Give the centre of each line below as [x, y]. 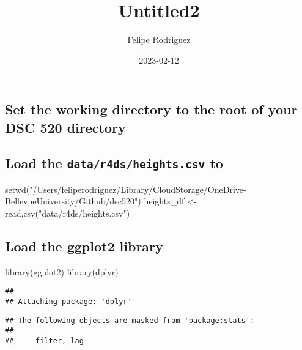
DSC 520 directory [65, 127]
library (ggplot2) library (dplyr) [62, 271]
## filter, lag [44, 341]
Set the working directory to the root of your [151, 109]
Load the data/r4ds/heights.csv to [114, 163]
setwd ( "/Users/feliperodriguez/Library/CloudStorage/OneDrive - [126, 189]
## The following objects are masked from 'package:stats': [130, 320]
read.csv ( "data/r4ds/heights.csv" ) [68, 213]
